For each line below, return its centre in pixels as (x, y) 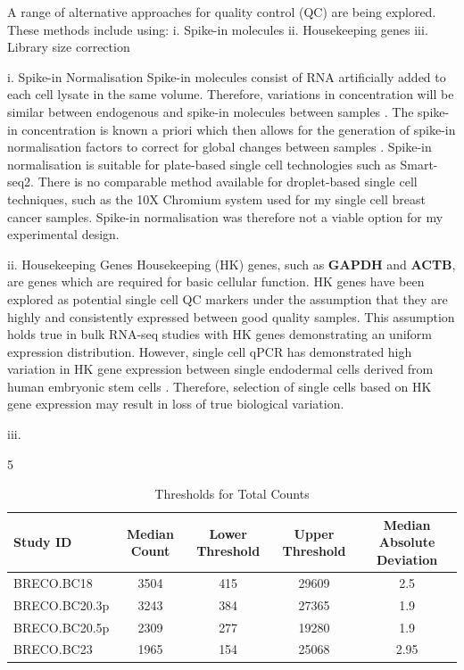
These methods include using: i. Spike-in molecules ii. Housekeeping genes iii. (218, 29)
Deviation (407, 560)
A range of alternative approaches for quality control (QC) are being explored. (222, 12)
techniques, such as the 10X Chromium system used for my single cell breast (216, 199)
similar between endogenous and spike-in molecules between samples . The (211, 111)
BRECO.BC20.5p (62, 627)
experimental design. (63, 234)
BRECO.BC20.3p (62, 604)
